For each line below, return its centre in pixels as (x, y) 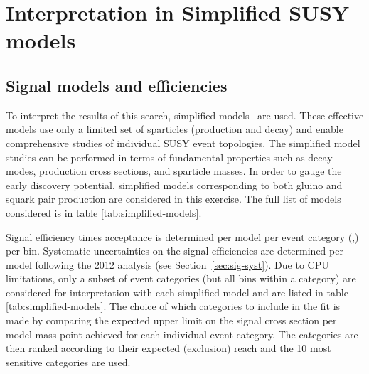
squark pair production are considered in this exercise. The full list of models (173, 199)
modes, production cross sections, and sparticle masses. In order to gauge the (174, 171)
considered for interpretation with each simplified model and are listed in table (177, 292)
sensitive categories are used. (68, 362)
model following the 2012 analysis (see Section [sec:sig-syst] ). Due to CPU (167, 264)
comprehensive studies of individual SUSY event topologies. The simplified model (183, 143)
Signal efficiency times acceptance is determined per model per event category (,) (182, 236)
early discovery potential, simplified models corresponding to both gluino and (174, 185)
